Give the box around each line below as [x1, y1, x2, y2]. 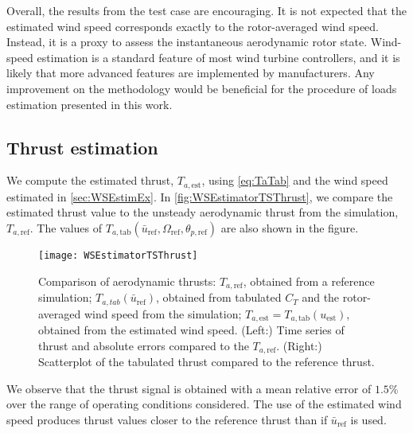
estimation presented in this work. [6, 96, 173, 112]
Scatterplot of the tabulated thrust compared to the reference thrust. [38, 353, 375, 370]
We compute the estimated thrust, [6, 172, 174, 189]
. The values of [29, 220, 103, 236]
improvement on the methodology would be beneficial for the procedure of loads [6, 80, 397, 96]
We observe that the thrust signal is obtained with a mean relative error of [6, 380, 372, 396]
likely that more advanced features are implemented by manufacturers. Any [6, 64, 375, 81]
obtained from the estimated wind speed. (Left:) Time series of [38, 322, 345, 338]
